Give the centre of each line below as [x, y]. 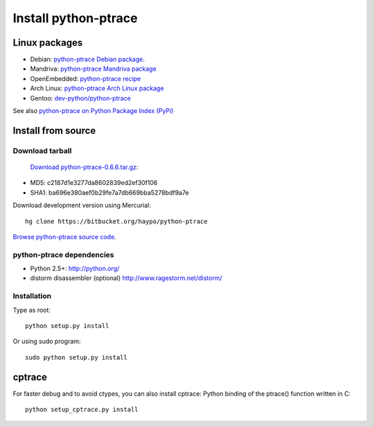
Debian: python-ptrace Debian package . [88, 60]
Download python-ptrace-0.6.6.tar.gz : [84, 167]
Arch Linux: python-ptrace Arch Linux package [97, 88]
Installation [32, 296]
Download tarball [42, 150]
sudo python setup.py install [77, 357]
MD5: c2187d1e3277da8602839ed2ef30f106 [94, 183]
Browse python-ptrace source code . [65, 236]
